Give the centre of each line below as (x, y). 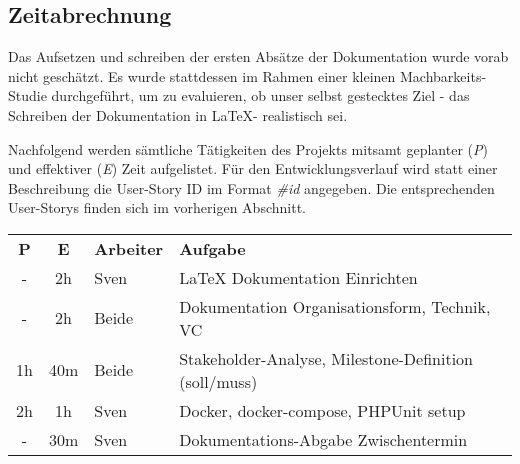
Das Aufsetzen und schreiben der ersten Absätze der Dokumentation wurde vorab (258, 56)
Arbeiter (129, 248)
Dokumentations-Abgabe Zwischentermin (323, 439)
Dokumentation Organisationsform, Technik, (335, 306)
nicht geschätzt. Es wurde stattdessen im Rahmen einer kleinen (202, 75)
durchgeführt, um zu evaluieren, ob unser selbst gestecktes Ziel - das (260, 95)
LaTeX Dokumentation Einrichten (298, 277)
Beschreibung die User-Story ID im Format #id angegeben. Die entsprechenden (251, 187)
